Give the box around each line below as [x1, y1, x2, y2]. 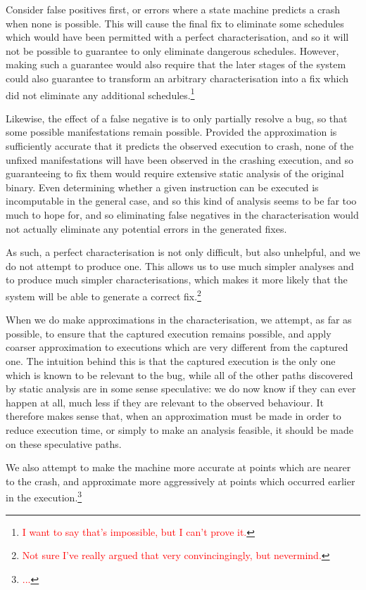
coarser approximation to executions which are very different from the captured [6, 340, 348, 354]
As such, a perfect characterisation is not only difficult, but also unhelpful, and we [6, 245, 360, 259]
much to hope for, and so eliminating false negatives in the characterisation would [6, 207, 359, 222]
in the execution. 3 [6, 488, 82, 504]
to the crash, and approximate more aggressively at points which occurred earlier [6, 473, 355, 488]
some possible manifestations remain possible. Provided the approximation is [6, 124, 337, 139]
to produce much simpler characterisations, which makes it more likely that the [6, 272, 348, 287]
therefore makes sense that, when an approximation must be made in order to [6, 409, 341, 423]
